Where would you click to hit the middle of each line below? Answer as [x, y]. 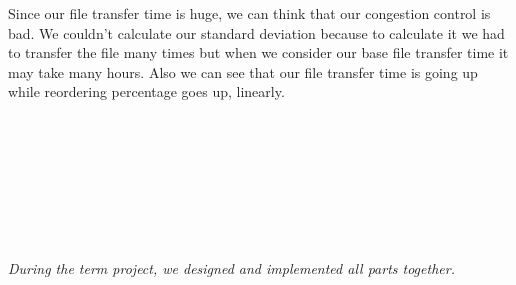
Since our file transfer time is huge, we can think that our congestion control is [249, 13]
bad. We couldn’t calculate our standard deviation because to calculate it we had [256, 32]
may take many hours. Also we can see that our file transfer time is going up [243, 71]
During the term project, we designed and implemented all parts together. [231, 267]
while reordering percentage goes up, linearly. [146, 91]
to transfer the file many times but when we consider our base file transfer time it [258, 52]
